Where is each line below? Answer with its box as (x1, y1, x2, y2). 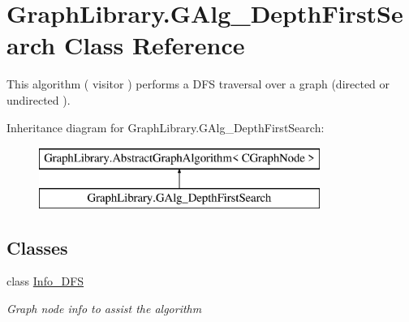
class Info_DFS (6, 273, 84, 290)
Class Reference (63, 28, 245, 62)
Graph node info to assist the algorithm (6, 300, 202, 317)
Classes (6, 234, 68, 260)
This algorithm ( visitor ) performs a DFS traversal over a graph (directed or (6, 75, 390, 92)
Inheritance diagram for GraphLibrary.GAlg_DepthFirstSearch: (6, 118, 325, 135)
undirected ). (6, 91, 71, 108)
